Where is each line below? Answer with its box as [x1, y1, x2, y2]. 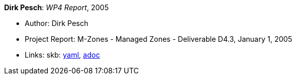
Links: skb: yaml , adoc [25, 50, 100, 59]
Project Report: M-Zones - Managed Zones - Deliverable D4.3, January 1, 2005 [25, 35, 292, 43]
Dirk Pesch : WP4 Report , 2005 [4, 3, 109, 12]
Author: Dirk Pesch [25, 19, 88, 28]
